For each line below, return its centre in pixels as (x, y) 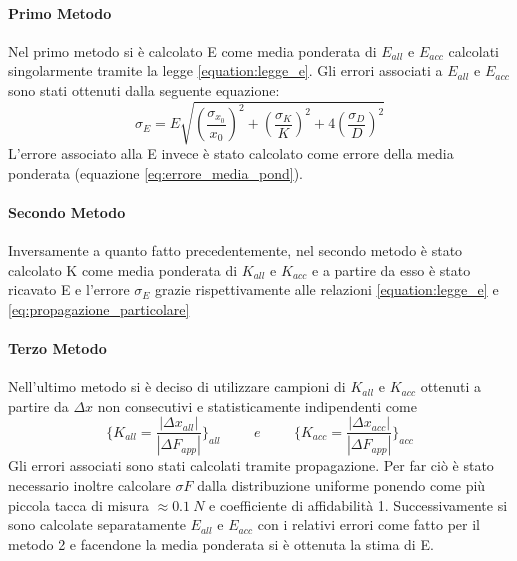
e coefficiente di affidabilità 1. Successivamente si (358, 504)
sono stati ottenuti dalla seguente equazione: (144, 89)
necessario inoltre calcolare (89, 484)
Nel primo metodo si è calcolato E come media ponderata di (192, 50)
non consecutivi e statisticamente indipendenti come (257, 405)
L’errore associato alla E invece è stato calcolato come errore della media (231, 153)
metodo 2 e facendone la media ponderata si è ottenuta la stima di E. (221, 543)
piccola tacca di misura (78, 504)
